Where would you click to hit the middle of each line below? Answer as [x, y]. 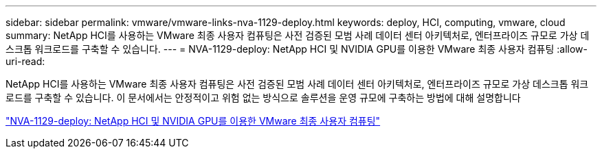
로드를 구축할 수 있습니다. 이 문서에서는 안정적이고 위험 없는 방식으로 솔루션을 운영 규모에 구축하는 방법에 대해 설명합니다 [263, 98]
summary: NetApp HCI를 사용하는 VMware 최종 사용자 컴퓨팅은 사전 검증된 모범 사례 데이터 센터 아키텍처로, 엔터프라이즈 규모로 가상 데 [298, 35]
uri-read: [25, 61]
